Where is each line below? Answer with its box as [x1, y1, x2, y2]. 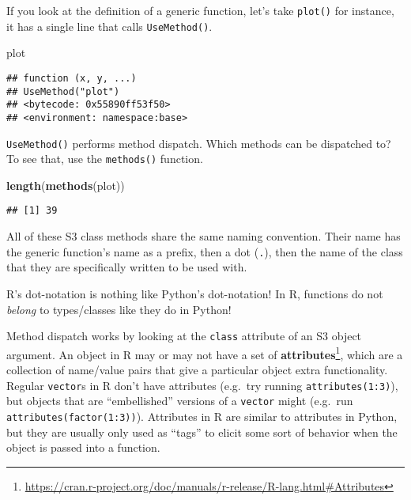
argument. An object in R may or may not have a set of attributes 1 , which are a [6, 343, 403, 362]
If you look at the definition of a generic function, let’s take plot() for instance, [6, 2, 394, 18]
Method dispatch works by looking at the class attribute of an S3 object [6, 328, 362, 344]
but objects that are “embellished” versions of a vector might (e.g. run [6, 392, 353, 409]
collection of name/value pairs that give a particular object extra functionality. [6, 362, 388, 378]
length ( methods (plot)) [6, 176, 125, 193]
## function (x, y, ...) [6, 72, 137, 84]
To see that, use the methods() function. [6, 150, 203, 167]
